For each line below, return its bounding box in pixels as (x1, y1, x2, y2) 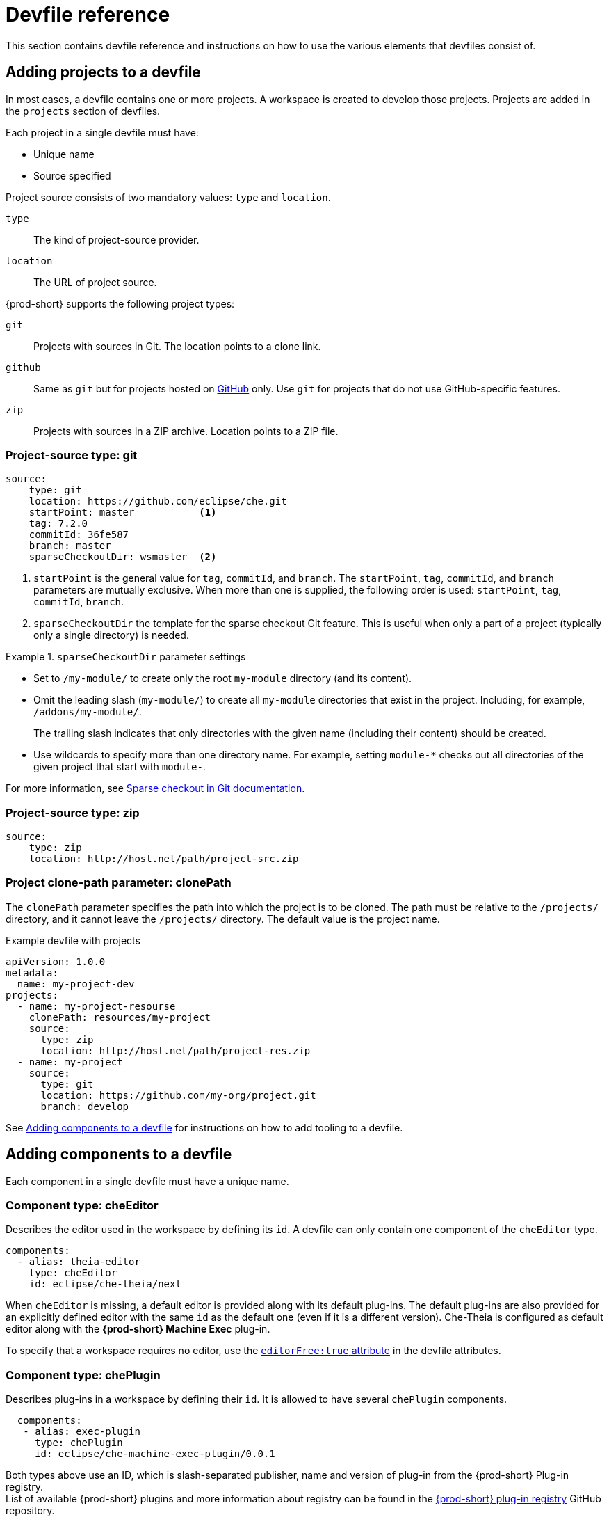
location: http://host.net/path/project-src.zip (29, 853, 299, 865)
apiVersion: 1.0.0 (6, 955, 106, 967)
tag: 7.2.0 (29, 518, 88, 530)
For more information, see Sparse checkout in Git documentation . (6, 782, 305, 795)
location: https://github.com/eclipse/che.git (29, 495, 287, 507)
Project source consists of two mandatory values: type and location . (6, 191, 331, 203)
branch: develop (40, 1100, 129, 1112)
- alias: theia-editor (17, 1256, 140, 1268)
